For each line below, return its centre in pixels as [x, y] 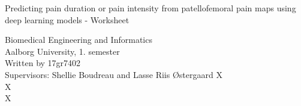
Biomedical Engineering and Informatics [79, 40]
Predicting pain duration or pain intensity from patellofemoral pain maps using [150, 8]
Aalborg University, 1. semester [62, 51]
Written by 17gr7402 [43, 63]
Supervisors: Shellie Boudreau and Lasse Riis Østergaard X [114, 74]
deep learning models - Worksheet [67, 19]
